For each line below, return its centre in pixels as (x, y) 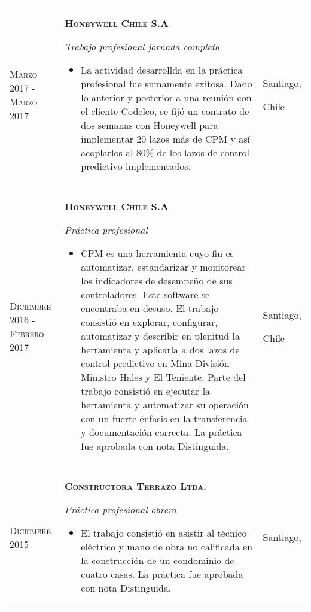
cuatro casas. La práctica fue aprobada (162, 574)
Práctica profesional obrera (121, 509)
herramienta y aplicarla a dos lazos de (160, 349)
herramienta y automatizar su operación (165, 405)
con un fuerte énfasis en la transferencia (164, 418)
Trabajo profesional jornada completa (142, 46)
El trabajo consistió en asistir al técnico (164, 533)
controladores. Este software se (145, 294)
